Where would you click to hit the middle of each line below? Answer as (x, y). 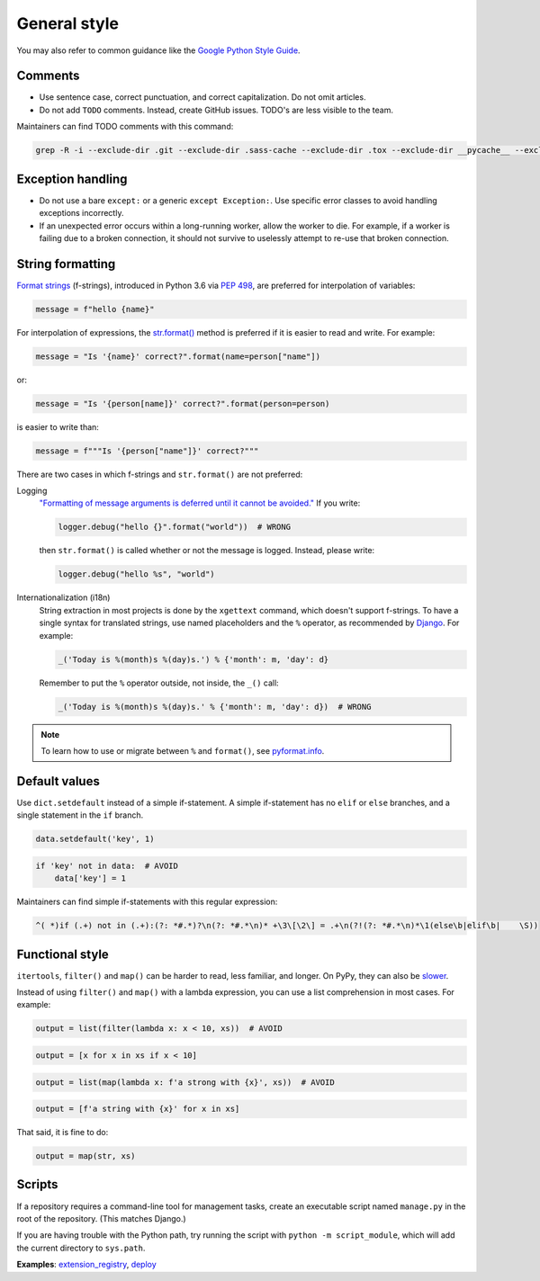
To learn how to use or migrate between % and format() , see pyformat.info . (183, 750)
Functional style (63, 954)
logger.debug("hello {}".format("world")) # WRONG (175, 527)
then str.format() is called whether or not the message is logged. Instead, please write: (207, 551)
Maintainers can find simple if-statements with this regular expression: (147, 902)
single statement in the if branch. (80, 815)
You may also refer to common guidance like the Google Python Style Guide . (158, 50)
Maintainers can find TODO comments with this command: (125, 127)
